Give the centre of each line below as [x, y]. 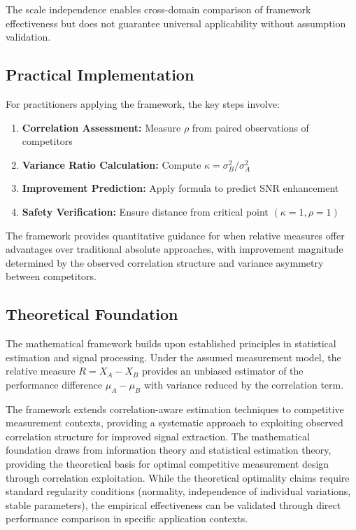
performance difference [54, 384]
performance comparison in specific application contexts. [127, 518]
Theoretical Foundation [92, 314]
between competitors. [51, 276]
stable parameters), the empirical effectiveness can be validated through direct [173, 504]
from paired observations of [250, 127]
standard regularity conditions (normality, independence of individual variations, [178, 491]
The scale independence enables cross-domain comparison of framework [158, 9]
